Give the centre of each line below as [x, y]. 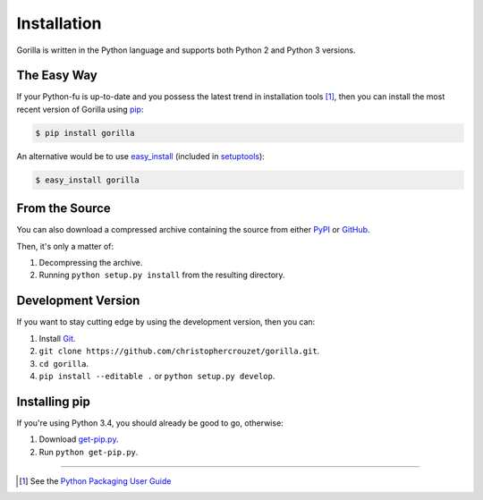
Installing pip [54, 401]
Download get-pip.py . [79, 439]
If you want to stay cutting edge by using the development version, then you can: [166, 322]
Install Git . [57, 338]
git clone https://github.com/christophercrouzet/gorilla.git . [179, 351]
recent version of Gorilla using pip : [80, 109]
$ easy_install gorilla [88, 180]
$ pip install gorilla [85, 133]
